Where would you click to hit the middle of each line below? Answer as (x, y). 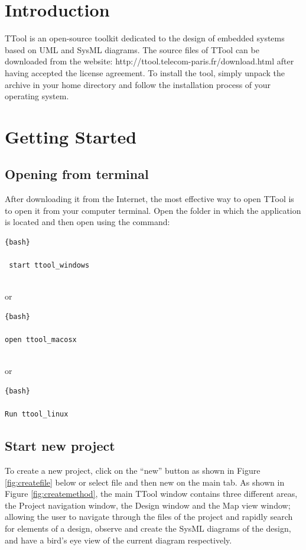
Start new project (60, 446)
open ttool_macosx (41, 340)
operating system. (37, 96)
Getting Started (71, 136)
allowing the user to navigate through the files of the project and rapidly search (149, 517)
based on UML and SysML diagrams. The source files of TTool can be (132, 49)
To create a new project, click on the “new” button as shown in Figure (133, 470)
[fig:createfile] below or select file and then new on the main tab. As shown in (145, 482)
